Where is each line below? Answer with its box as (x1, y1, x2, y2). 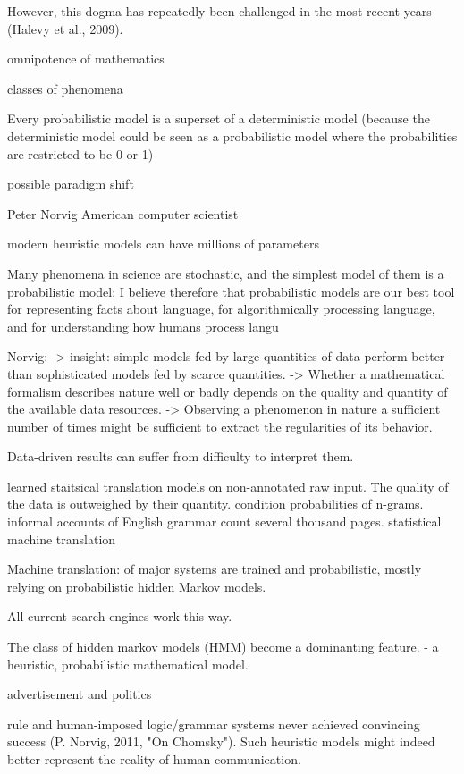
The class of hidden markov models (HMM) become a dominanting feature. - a (7, 637, 439, 656)
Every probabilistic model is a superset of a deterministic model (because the (7, 109, 430, 128)
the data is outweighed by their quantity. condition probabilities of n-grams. (7, 494, 424, 513)
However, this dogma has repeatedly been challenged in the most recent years (7, 2, 432, 20)
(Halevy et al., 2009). (7, 19, 123, 38)
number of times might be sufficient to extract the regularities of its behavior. (7, 416, 433, 435)
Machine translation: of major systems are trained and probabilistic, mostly (7, 559, 422, 578)
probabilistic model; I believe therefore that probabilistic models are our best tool (7, 282, 455, 300)
